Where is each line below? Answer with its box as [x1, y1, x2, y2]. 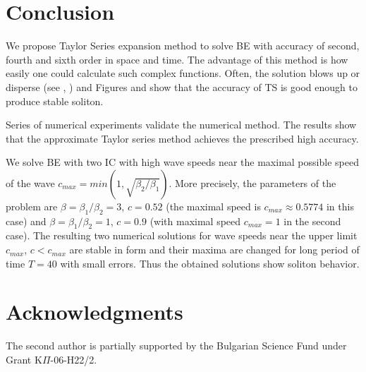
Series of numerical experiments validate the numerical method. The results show [6, 117, 357, 132]
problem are [6, 198, 58, 213]
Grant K [6, 352, 42, 366]
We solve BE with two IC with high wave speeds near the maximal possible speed [6, 155, 359, 169]
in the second [283, 213, 341, 228]
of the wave [6, 175, 55, 190]
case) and [6, 213, 47, 228]
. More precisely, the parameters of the [169, 175, 336, 190]
